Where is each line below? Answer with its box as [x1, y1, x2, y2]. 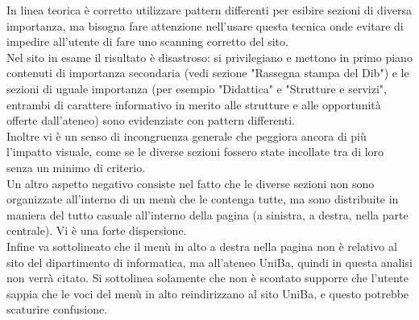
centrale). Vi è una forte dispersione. [6, 222, 187, 239]
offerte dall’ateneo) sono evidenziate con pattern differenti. [6, 112, 295, 129]
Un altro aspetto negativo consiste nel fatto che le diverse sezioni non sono [6, 174, 375, 191]
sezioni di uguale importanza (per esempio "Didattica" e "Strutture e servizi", [6, 80, 387, 96]
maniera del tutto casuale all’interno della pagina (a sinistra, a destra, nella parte [6, 206, 409, 223]
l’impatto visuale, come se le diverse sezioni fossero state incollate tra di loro [6, 143, 384, 160]
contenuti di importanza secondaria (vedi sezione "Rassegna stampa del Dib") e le [6, 64, 409, 81]
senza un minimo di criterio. [6, 158, 146, 175]
